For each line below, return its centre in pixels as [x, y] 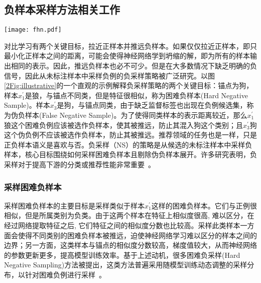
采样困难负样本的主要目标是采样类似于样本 [74, 205]
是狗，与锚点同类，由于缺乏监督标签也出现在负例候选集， [152, 105]
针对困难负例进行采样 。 [65, 274]
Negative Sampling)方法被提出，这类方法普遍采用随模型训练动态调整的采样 [126, 265]
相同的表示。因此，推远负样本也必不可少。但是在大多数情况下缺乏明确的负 [134, 66]
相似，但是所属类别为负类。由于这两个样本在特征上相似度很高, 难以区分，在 [129, 215]
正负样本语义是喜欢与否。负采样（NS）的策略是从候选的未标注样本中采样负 [128, 144]
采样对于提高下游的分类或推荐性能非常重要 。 [80, 164]
